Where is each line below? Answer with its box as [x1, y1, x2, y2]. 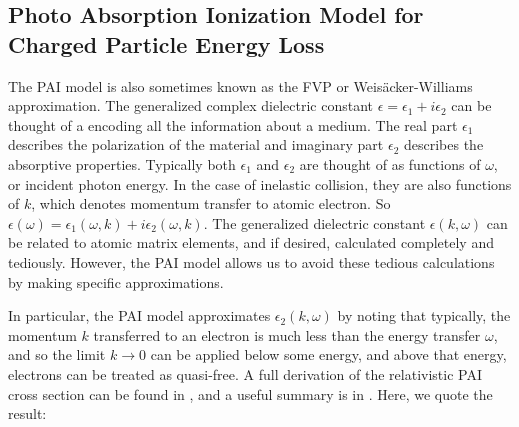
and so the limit [8, 344, 106, 365]
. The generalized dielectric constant [203, 212, 426, 233]
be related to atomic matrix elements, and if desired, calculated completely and [8, 232, 494, 253]
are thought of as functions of [299, 153, 481, 174]
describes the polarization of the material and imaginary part [8, 134, 384, 155]
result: [8, 403, 47, 424]
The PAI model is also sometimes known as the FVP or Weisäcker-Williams [8, 75, 473, 96]
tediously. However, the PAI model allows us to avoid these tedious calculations [8, 251, 495, 272]
